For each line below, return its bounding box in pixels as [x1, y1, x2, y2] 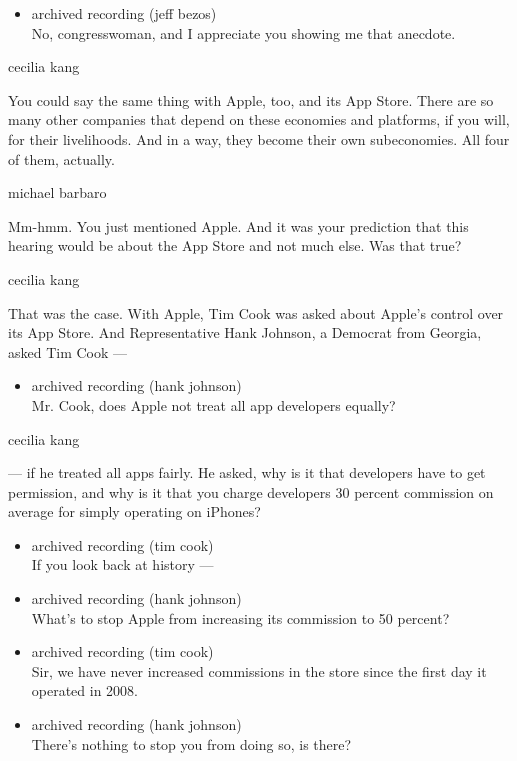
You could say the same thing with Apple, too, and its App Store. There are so [8, 89, 494, 110]
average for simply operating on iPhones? [8, 501, 261, 522]
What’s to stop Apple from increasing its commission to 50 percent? [31, 607, 450, 628]
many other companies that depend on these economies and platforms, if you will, [8, 109, 510, 130]
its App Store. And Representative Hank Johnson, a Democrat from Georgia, [8, 322, 482, 343]
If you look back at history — [31, 554, 214, 575]
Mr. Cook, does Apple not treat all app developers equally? [31, 394, 396, 415]
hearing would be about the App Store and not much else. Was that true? [8, 235, 462, 256]
